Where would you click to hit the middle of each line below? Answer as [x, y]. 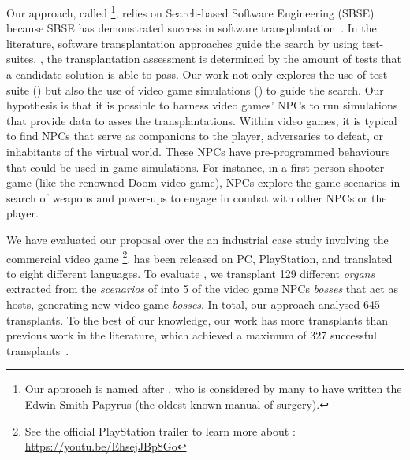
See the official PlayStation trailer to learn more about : [160, 430]
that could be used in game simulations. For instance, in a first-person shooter [196, 167]
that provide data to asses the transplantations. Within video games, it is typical [202, 120]
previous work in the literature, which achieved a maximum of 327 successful [192, 335]
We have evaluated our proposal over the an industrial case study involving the [198, 239]
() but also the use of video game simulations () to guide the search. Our [208, 89]
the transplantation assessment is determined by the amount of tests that [224, 59]
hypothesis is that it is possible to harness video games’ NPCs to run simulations [202, 105]
